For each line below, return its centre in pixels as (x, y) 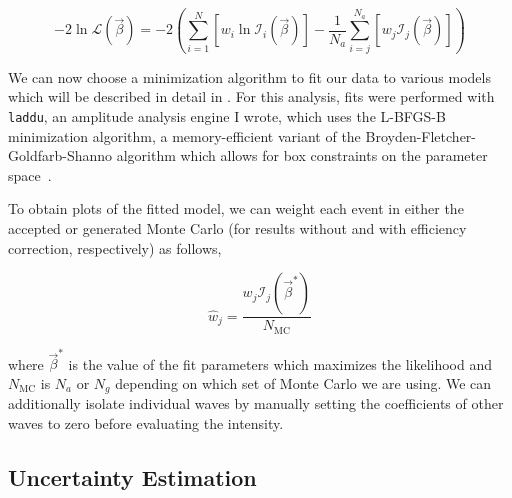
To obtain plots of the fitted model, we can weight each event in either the (236, 208)
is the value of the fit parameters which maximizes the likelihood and (280, 363)
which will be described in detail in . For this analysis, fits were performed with (251, 96)
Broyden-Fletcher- (421, 135)
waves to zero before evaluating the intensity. (146, 422)
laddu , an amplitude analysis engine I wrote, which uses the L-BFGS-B (227, 115)
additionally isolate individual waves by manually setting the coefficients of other (256, 403)
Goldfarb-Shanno (60, 155)
